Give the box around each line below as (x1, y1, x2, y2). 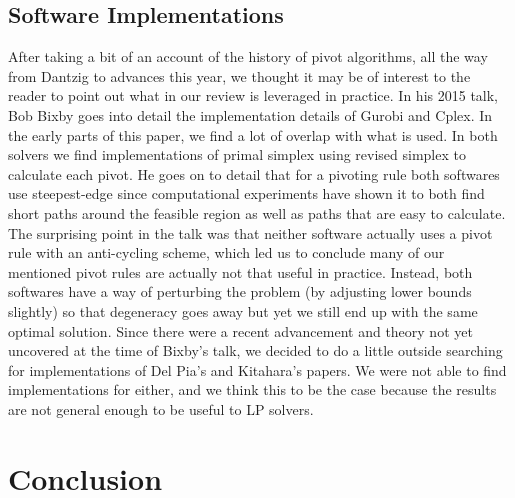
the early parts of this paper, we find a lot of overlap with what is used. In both (8, 124, 498, 145)
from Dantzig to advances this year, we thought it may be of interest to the (8, 65, 471, 86)
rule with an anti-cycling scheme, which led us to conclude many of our (8, 242, 445, 263)
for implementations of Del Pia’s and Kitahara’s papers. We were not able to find (8, 359, 507, 380)
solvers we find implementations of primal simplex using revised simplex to (8, 144, 466, 165)
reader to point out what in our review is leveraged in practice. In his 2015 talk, (8, 85, 499, 106)
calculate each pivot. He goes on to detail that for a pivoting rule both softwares (8, 163, 500, 184)
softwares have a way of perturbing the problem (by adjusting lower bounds (8, 281, 472, 302)
